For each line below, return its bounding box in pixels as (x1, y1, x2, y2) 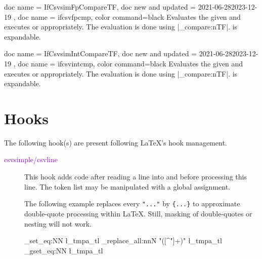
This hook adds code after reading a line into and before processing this (24, 171, 247, 182)
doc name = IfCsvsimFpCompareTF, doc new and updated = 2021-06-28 (4, 2, 231, 12)
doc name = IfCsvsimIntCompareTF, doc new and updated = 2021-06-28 (4, 48, 233, 59)
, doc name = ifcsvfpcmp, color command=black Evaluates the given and (13, 11, 241, 22)
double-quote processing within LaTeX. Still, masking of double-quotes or (24, 208, 252, 218)
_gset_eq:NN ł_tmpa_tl (24, 245, 103, 255)
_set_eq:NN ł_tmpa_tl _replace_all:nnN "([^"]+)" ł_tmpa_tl (24, 235, 222, 246)
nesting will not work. (24, 218, 92, 229)
